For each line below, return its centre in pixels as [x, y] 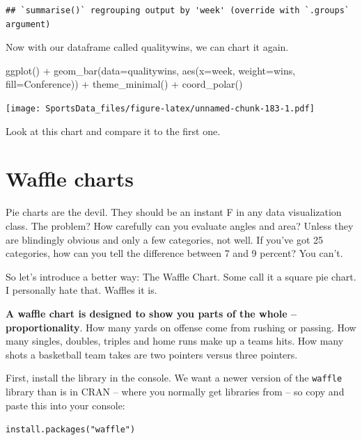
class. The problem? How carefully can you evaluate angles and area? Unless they [180, 225]
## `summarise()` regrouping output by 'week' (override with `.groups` [178, 10]
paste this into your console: [65, 405]
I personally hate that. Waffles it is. [81, 290]
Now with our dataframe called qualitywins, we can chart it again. [147, 47]
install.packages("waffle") [71, 430]
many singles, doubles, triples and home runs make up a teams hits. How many [175, 341]
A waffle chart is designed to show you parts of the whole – [151, 313]
